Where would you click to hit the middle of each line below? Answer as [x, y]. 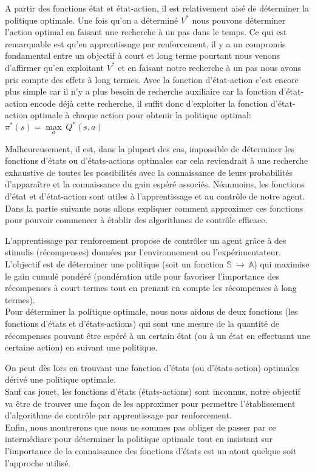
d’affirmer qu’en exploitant [55, 67]
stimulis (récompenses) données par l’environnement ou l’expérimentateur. [143, 252]
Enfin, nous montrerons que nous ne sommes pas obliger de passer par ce [141, 427]
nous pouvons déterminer [239, 20]
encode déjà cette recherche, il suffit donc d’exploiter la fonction [149, 103]
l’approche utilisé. [38, 462]
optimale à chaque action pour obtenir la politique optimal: [141, 115]
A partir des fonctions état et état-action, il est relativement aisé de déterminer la [157, 8]
